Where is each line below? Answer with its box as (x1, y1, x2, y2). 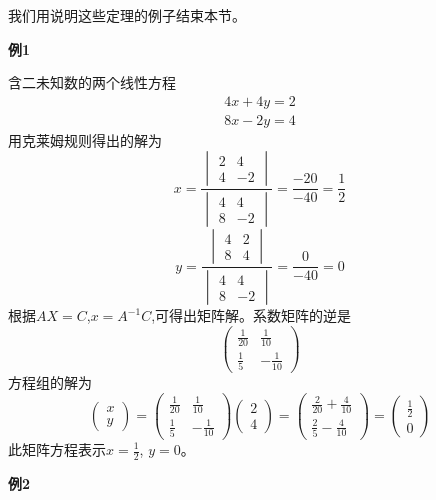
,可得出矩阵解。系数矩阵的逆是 (151, 305, 352, 326)
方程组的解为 (8, 372, 92, 393)
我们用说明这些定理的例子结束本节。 (8, 5, 246, 25)
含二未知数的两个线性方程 (8, 72, 176, 93)
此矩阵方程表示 (8, 439, 106, 459)
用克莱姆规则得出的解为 (8, 129, 162, 150)
